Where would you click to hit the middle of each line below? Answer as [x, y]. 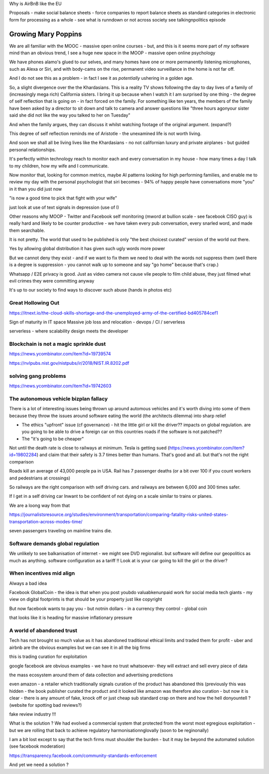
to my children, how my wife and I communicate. [59, 166]
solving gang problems [38, 376]
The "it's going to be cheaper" [53, 439]
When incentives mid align [42, 573]
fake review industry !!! [33, 714]
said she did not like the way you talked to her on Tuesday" [70, 115]
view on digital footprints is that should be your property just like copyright [86, 599]
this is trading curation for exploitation [48, 657]
